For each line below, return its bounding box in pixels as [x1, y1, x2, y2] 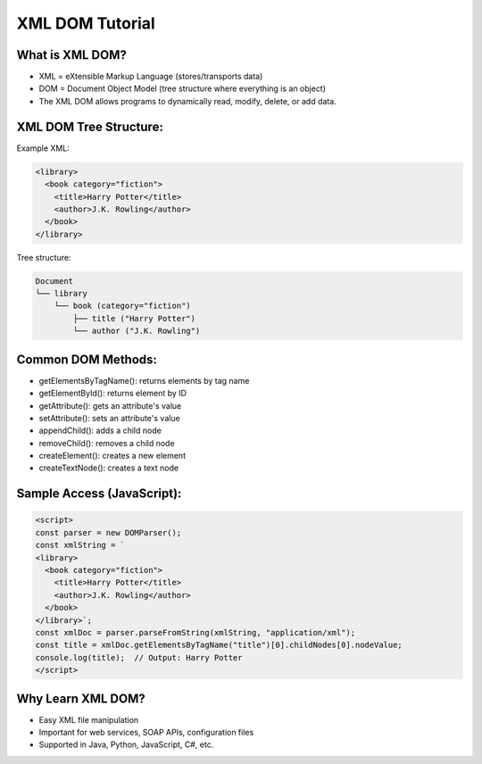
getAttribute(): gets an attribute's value [38, 400, 182, 411]
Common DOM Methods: [16, 352, 158, 367]
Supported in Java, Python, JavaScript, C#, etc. [38, 739, 214, 750]
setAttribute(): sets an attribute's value [38, 412, 180, 423]
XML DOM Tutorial [16, 13, 155, 33]
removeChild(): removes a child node [38, 437, 175, 448]
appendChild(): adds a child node [38, 425, 162, 436]
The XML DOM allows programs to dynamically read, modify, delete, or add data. [38, 95, 337, 106]
